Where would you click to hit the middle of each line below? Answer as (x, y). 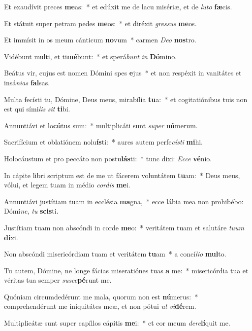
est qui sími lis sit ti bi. (37, 109)
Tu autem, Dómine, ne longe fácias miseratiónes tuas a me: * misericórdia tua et (126, 270)
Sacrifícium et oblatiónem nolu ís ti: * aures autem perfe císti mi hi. (104, 142)
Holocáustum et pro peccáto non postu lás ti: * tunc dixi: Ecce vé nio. (108, 158)
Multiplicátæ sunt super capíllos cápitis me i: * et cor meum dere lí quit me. (117, 323)
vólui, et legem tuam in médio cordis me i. (67, 185)
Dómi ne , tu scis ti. (31, 211)
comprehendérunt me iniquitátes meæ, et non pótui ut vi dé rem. (100, 306)
